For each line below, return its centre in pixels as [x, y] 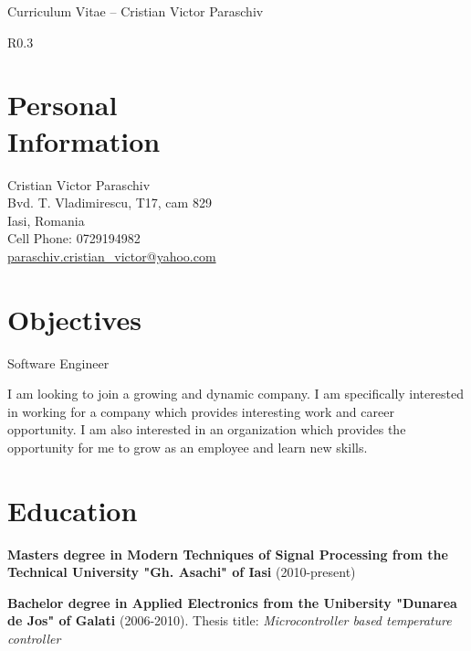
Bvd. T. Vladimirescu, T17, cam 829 [110, 203]
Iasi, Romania [46, 220]
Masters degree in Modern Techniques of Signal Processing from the [228, 554]
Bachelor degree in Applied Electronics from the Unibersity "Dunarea [232, 602]
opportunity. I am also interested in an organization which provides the [207, 429]
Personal [63, 105]
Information [84, 140]
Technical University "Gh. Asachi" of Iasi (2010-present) [182, 572]
